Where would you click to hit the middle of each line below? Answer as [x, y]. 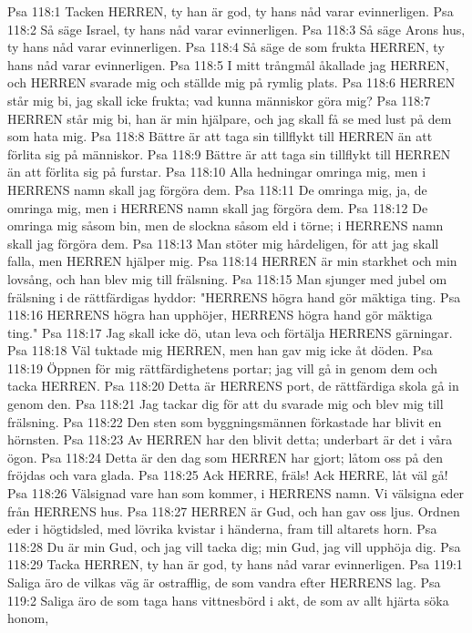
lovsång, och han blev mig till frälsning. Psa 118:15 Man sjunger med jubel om [227, 278]
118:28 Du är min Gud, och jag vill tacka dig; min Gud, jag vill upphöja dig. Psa [234, 546]
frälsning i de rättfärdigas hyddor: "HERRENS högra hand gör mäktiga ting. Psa [234, 296]
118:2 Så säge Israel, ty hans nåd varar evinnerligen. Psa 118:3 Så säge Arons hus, [236, 29]
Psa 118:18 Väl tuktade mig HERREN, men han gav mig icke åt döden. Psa [220, 350]
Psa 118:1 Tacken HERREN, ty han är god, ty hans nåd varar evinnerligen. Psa [231, 11]
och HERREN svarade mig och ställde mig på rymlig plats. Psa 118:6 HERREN [231, 82]
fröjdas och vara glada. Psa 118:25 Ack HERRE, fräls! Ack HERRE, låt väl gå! [228, 475]
